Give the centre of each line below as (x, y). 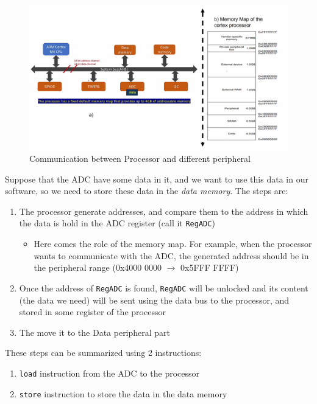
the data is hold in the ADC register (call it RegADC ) (117, 223)
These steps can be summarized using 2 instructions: (103, 353)
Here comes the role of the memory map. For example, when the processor (173, 244)
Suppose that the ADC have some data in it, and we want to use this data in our (157, 179)
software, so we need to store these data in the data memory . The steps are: (147, 191)
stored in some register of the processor (92, 312)
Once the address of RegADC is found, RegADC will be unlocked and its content (164, 287)
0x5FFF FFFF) (210, 267)
